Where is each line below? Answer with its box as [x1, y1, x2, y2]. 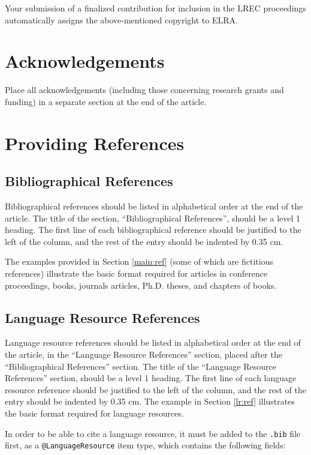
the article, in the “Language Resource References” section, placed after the [5, 348, 282, 361]
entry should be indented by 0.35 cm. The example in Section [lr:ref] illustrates [5, 395, 295, 408]
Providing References [5, 130, 185, 155]
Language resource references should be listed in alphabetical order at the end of [5, 336, 301, 349]
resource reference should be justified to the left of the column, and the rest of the [5, 383, 306, 396]
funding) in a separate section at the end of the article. [5, 95, 207, 107]
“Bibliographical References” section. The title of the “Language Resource [5, 360, 276, 372]
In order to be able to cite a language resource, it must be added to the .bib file [5, 427, 301, 439]
